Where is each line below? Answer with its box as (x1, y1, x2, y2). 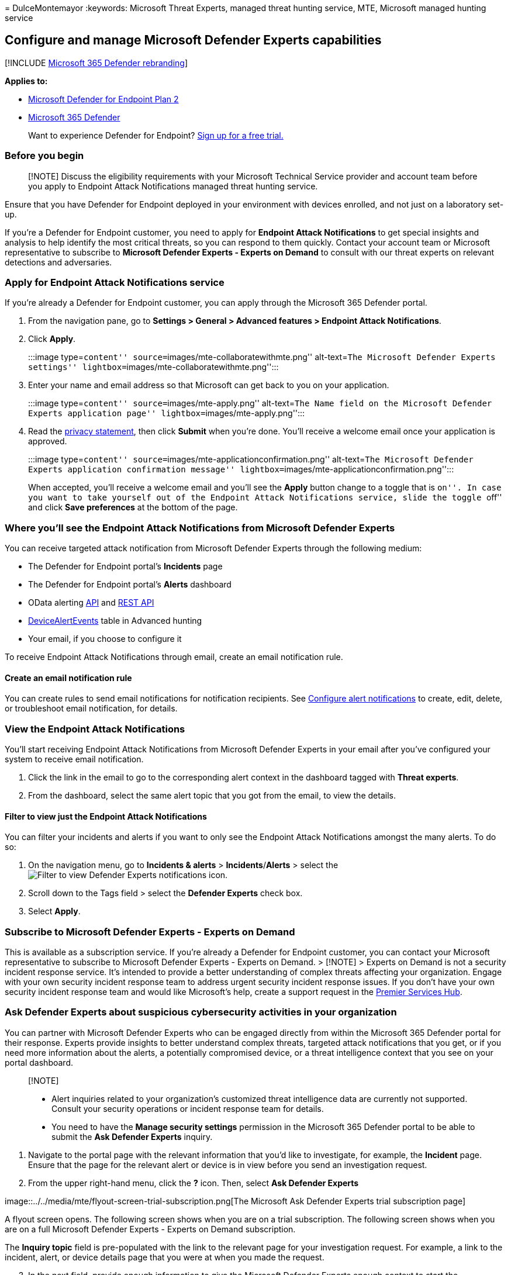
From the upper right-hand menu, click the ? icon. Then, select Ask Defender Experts (28, 1177, 359, 1188)
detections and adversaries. (5, 257, 112, 267)
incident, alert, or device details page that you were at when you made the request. (5, 1252, 324, 1262)
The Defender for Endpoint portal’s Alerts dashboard (28, 579, 232, 590)
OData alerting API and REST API (28, 597, 154, 608)
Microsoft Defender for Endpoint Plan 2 (28, 94, 179, 104)
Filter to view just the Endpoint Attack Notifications (5, 811, 207, 821)
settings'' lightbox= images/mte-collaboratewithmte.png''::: (28, 362, 279, 372)
